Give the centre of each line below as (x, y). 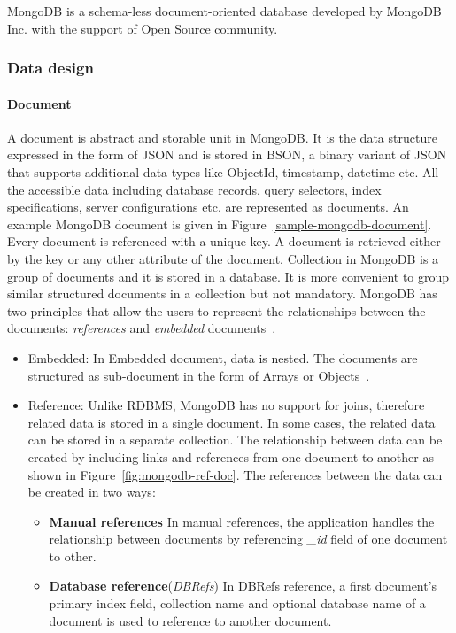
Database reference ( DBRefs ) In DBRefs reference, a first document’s (243, 586)
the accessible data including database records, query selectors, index (194, 189)
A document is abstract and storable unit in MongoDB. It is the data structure (222, 137)
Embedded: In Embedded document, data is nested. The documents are (223, 357)
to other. (73, 556)
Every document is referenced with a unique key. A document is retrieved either (224, 241)
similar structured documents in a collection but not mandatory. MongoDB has (222, 293)
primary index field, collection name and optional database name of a (237, 603)
